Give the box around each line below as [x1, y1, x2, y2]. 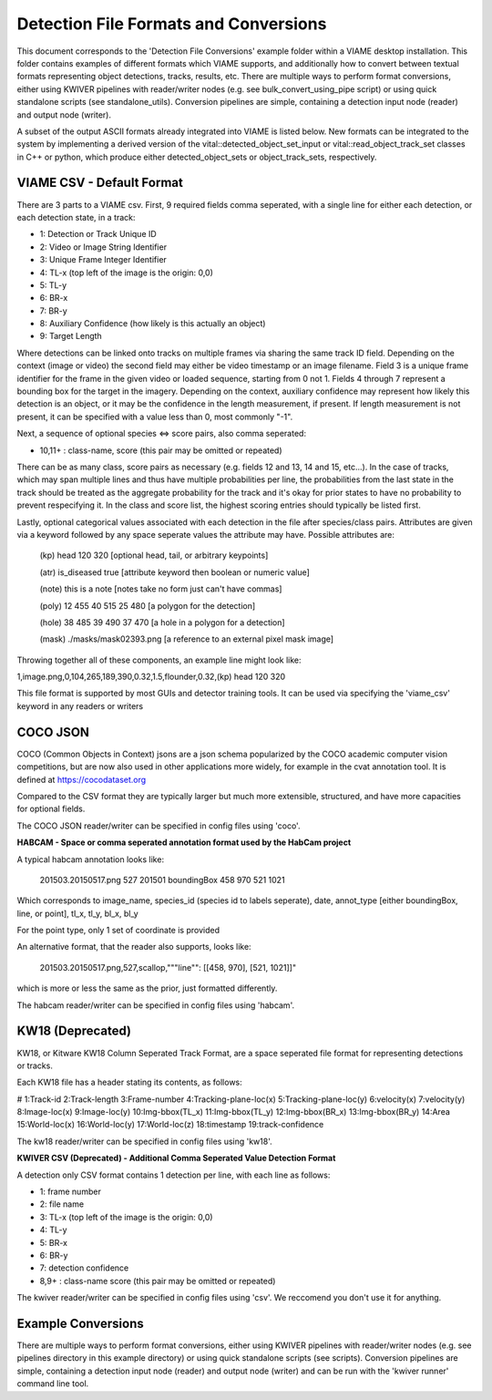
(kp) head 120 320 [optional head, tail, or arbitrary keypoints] [39, 550, 269, 561]
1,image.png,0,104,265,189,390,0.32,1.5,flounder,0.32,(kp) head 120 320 [16, 671, 286, 683]
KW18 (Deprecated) [16, 1024, 132, 1039]
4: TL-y [39, 1224, 67, 1235]
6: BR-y [39, 1250, 68, 1261]
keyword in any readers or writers [16, 700, 144, 711]
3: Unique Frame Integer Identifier [39, 254, 168, 265]
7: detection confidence [39, 1262, 129, 1273]
